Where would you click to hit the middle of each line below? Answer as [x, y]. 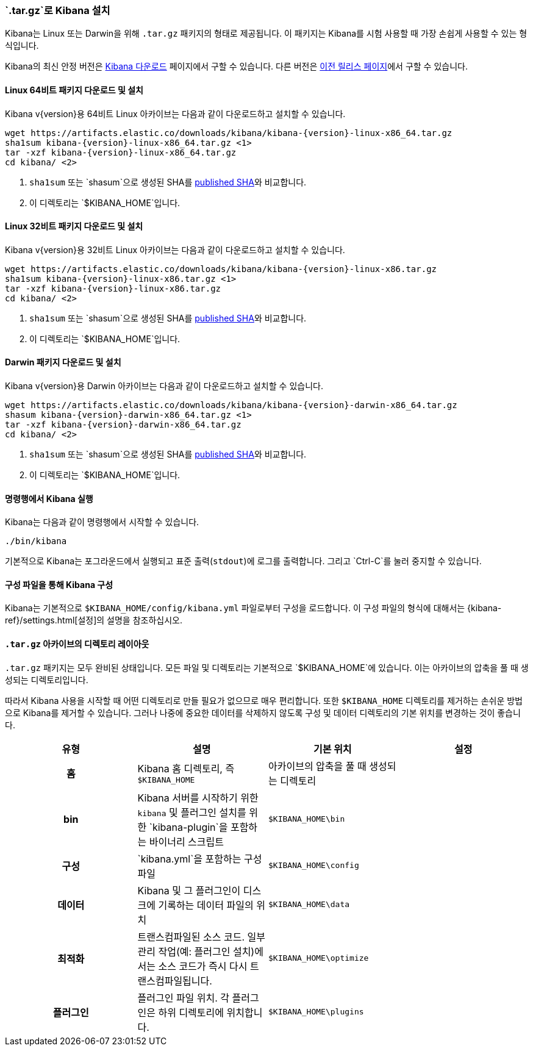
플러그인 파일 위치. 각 [184, 998]
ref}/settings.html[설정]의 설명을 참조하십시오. [94, 620]
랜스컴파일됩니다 [173, 981]
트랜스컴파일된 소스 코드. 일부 [201, 937]
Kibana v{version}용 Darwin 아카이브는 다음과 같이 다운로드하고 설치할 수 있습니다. [164, 386]
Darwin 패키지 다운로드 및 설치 [63, 362]
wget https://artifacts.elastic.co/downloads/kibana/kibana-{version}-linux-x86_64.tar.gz [229, 133]
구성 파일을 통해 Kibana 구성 [59, 584]
